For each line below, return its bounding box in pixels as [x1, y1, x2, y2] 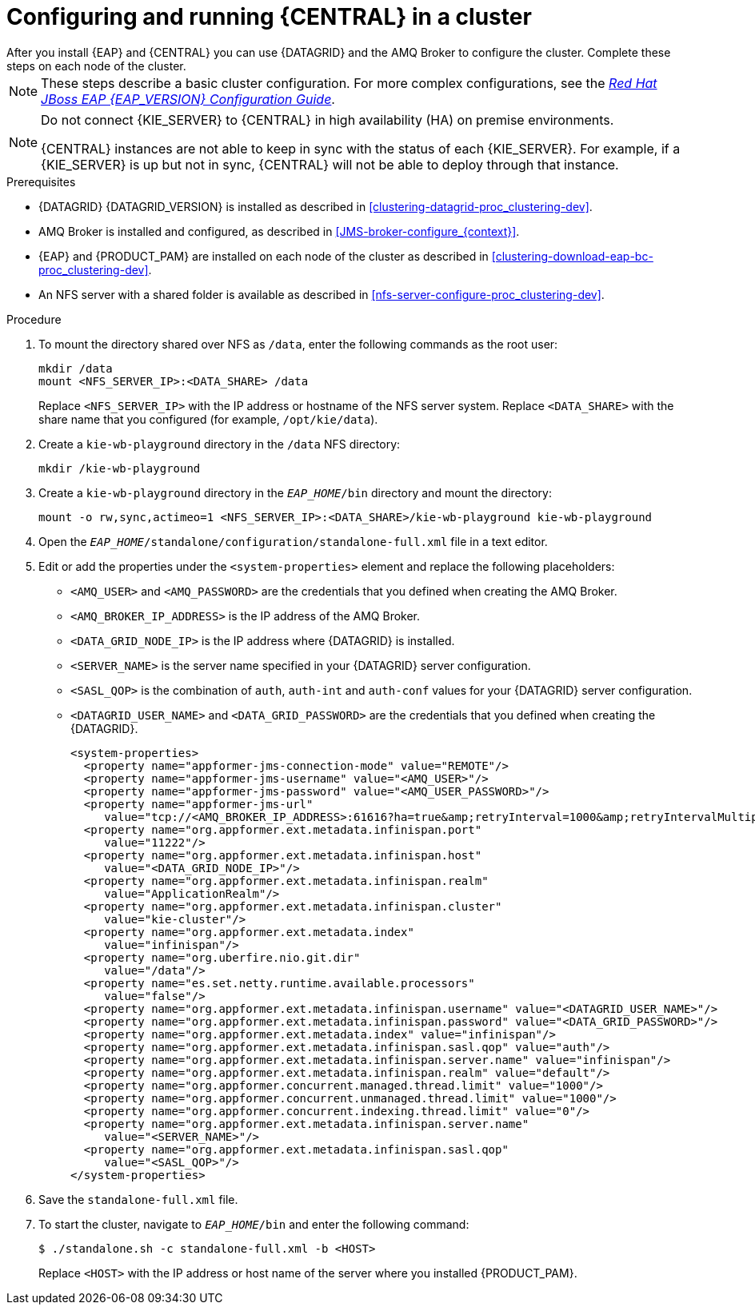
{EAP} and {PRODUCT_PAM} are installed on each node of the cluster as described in [38, 249, 489, 263]
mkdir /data [38, 361, 113, 375]
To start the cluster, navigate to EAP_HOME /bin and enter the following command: [38, 1217, 469, 1231]
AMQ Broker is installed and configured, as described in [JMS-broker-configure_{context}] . [38, 224, 520, 238]
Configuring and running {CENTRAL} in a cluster [6, 3, 532, 30]
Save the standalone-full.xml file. [38, 1192, 238, 1206]
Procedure [6, 312, 62, 326]
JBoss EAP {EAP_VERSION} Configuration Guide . [41, 90, 335, 107]
